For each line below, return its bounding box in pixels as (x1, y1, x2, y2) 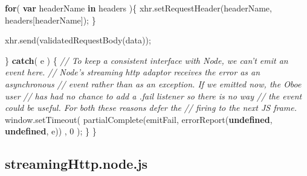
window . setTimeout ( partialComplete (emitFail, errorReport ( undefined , (5, 113, 273, 125)
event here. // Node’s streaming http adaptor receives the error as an (5, 66, 260, 78)
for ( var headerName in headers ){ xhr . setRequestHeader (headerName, (5, 2, 272, 14)
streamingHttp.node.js (5, 154, 148, 173)
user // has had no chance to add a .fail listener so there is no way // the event (5, 89, 302, 102)
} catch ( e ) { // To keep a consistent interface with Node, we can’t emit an (5, 54, 288, 66)
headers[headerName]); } (5, 13, 96, 26)
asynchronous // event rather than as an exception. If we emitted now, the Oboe (5, 77, 302, 90)
